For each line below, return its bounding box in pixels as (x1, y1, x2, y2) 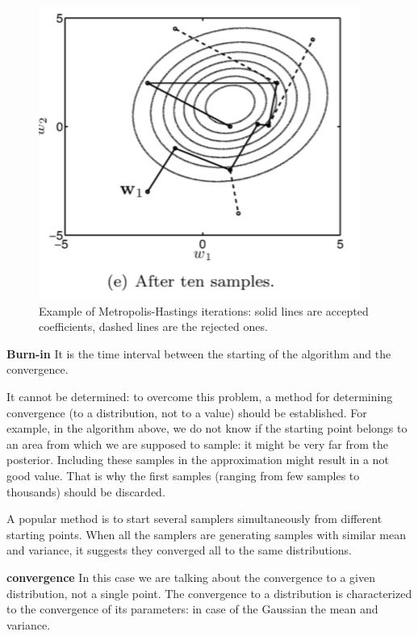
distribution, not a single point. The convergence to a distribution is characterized (6, 584, 412, 601)
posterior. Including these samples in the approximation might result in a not (6, 451, 389, 468)
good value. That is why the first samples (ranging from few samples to (6, 467, 360, 483)
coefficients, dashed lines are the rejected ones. (39, 318, 268, 335)
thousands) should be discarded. (6, 483, 165, 500)
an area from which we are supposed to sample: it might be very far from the (6, 435, 388, 452)
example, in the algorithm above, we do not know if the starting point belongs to (6, 420, 408, 437)
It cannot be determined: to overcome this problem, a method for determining (6, 387, 393, 404)
